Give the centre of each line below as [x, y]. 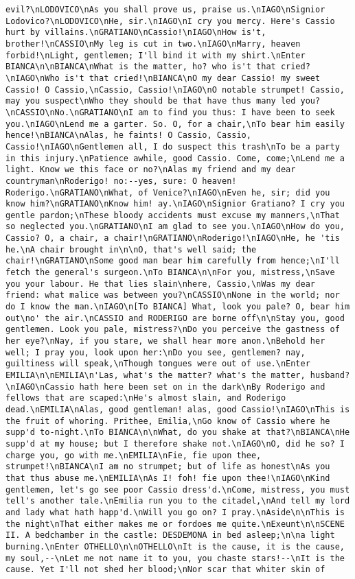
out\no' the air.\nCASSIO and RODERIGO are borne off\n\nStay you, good [175, 318]
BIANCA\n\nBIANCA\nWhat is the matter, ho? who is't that [141, 67]
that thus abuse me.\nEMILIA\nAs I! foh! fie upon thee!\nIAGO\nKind [168, 478]
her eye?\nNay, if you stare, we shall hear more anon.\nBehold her [165, 341]
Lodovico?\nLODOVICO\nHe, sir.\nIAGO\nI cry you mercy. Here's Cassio [170, 21]
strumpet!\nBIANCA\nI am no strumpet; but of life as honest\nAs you [168, 467]
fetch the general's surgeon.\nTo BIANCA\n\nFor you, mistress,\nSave [170, 273]
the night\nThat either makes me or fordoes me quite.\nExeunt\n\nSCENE [175, 524]
